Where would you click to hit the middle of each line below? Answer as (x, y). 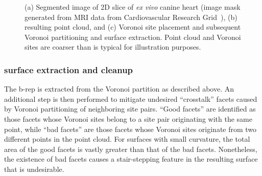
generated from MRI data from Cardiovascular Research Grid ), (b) (131, 17)
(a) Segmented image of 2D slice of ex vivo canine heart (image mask (133, 7)
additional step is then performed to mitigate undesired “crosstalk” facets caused (131, 98)
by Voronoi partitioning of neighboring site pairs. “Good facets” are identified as (130, 109)
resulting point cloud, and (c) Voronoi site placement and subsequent (133, 27)
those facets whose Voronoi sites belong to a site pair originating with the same (128, 118)
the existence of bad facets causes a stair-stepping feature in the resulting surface (131, 159)
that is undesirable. (34, 169)
